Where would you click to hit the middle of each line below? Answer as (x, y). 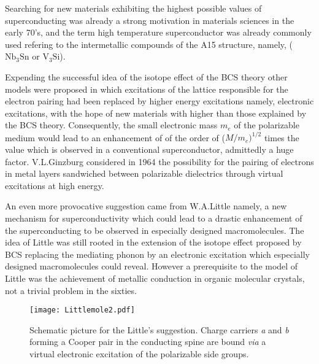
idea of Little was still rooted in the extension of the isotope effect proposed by (153, 242)
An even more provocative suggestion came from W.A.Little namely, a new (146, 206)
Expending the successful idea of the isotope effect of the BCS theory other (146, 76)
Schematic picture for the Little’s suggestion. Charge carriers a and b (159, 329)
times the (282, 137)
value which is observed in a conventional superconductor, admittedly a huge (149, 149)
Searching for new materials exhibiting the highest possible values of (133, 8)
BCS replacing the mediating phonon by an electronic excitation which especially (157, 254)
